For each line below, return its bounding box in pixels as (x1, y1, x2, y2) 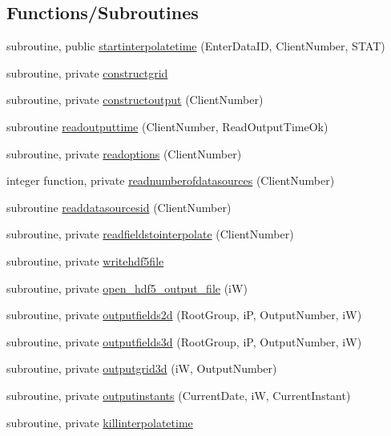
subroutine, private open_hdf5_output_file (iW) (6, 279, 248, 296)
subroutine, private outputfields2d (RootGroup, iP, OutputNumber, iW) (6, 306, 362, 323)
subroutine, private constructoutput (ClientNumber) (6, 91, 264, 108)
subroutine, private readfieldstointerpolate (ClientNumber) (6, 226, 294, 242)
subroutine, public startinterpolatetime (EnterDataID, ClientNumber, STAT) (6, 38, 385, 54)
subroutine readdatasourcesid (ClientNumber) (6, 198, 232, 215)
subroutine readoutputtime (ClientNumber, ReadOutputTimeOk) (6, 118, 329, 134)
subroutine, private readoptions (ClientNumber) (6, 145, 242, 162)
